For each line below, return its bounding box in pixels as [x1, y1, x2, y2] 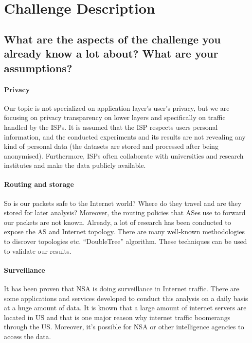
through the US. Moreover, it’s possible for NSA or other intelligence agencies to [4, 322, 244, 332]
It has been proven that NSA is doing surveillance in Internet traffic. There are [4, 283, 239, 294]
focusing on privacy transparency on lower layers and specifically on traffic [4, 112, 226, 122]
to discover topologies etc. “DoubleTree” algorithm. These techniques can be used [4, 236, 247, 246]
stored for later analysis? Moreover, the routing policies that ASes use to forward [4, 207, 246, 218]
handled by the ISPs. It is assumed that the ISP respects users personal [4, 121, 218, 132]
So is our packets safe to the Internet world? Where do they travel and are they [4, 198, 242, 208]
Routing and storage [4, 179, 74, 189]
